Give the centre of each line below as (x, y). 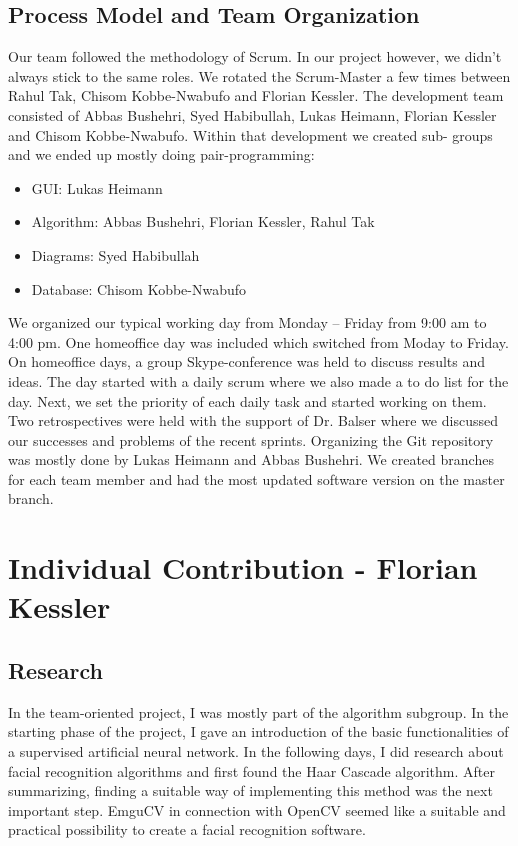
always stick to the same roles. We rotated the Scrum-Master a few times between (259, 75)
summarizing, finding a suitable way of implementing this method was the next (250, 790)
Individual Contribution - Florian (243, 567)
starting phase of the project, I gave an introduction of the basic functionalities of (258, 731)
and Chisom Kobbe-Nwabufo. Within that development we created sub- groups (250, 134)
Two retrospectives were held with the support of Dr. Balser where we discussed (253, 420)
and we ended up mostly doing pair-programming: (161, 154)
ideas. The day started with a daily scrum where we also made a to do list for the (258, 380)
